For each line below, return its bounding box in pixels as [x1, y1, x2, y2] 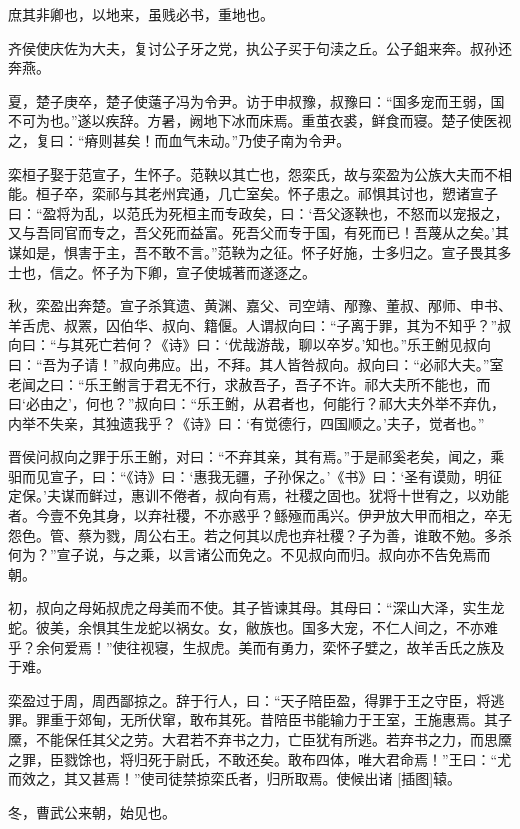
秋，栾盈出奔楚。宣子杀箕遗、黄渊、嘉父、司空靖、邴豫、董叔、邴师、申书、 [8, 295, 512, 316]
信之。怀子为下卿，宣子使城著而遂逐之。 [49, 261, 316, 282]
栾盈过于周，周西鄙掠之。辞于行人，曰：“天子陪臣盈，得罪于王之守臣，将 [8, 689, 491, 710]
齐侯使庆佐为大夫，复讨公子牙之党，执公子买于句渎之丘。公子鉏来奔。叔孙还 [8, 37, 512, 58]
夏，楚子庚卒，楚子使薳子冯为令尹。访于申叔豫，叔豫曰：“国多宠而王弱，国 [8, 90, 505, 111]
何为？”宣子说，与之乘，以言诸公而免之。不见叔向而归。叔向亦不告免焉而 [8, 544, 491, 565]
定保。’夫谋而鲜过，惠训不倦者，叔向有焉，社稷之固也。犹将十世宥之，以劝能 [8, 485, 509, 506]
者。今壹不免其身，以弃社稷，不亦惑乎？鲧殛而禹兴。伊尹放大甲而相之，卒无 [8, 505, 512, 526]
